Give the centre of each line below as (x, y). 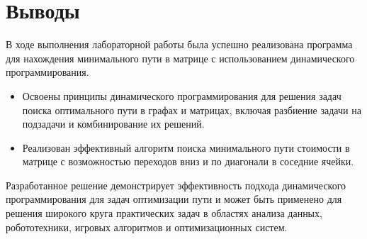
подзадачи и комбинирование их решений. (113, 124)
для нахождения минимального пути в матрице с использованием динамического (180, 58)
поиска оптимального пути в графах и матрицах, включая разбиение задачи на (192, 110)
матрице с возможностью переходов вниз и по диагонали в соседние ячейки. (188, 161)
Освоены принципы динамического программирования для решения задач (182, 95)
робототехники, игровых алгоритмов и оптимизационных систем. (147, 227)
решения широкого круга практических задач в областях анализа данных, (164, 213)
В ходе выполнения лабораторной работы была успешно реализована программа (179, 44)
